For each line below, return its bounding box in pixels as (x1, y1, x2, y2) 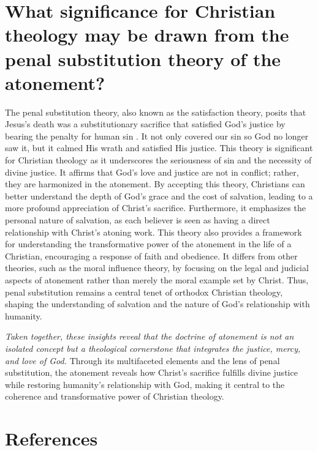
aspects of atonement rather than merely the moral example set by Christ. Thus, (5, 274, 309, 286)
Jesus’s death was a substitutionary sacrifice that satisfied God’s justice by (5, 117, 286, 130)
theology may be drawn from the (5, 22, 289, 47)
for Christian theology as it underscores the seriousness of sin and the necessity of (5, 154, 312, 166)
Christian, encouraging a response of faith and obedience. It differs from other (5, 249, 298, 262)
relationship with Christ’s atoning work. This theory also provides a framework (5, 225, 302, 238)
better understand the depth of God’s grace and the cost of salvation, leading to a (5, 189, 313, 202)
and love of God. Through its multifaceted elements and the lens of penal (5, 354, 280, 367)
